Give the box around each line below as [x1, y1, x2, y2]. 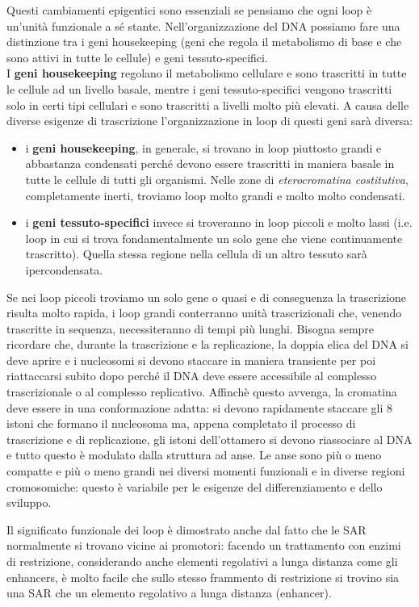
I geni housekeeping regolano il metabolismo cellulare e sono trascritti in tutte [6, 65, 407, 82]
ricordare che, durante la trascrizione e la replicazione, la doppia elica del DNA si [6, 336, 409, 353]
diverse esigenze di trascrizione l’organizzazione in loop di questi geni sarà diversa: [6, 112, 413, 129]
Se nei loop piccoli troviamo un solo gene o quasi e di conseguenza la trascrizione [6, 288, 407, 305]
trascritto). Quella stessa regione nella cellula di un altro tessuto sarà [25, 245, 367, 262]
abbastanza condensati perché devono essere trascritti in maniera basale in [25, 155, 395, 172]
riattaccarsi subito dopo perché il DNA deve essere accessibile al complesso [6, 367, 377, 384]
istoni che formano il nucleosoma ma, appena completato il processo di [6, 415, 356, 432]
